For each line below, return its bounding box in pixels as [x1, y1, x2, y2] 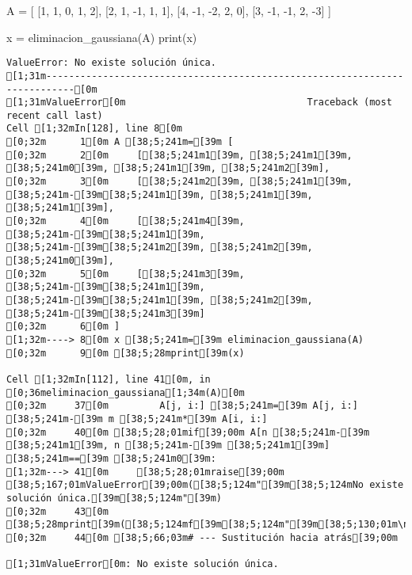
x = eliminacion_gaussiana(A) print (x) [6, 29, 197, 45]
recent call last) [6, 109, 103, 121]
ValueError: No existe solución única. [6, 57, 216, 69]
